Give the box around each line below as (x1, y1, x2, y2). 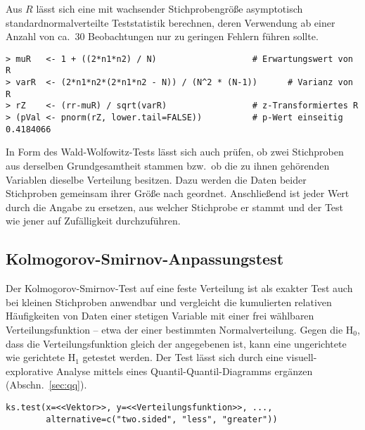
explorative (6, 363, 53, 378)
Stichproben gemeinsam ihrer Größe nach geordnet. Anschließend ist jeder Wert (6, 186, 350, 201)
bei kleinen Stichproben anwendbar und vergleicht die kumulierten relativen (6, 294, 332, 309)
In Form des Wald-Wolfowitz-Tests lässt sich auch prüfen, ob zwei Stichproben (6, 144, 344, 159)
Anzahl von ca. (6, 29, 70, 44)
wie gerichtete (6, 350, 65, 365)
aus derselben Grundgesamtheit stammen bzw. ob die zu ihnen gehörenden (6, 158, 330, 172)
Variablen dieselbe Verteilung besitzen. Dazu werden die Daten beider (6, 172, 307, 186)
